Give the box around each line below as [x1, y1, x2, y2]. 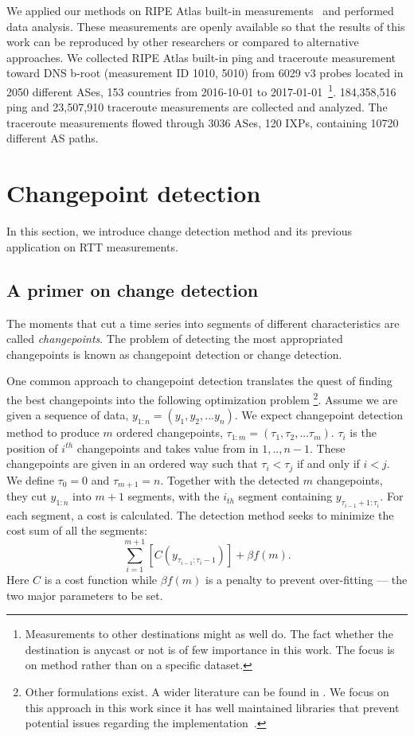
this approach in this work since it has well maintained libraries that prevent [25, 699, 400, 715]
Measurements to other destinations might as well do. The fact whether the [25, 625, 393, 642]
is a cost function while [44, 570, 158, 587]
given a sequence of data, [6, 407, 129, 423]
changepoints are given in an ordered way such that [6, 455, 258, 472]
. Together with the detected [160, 471, 300, 488]
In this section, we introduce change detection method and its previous [6, 223, 352, 239]
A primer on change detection [6, 277, 259, 302]
